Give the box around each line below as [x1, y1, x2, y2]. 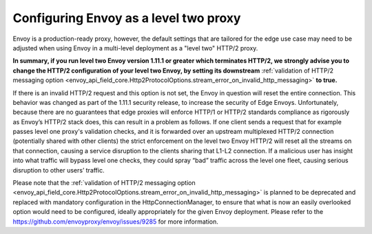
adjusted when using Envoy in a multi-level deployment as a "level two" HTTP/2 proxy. [12, 43, 258, 52]
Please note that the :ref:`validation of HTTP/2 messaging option [12, 179, 196, 187]
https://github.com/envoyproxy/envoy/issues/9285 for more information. [12, 217, 218, 226]
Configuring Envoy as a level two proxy [12, 10, 241, 26]
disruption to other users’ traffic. [12, 166, 105, 174]
